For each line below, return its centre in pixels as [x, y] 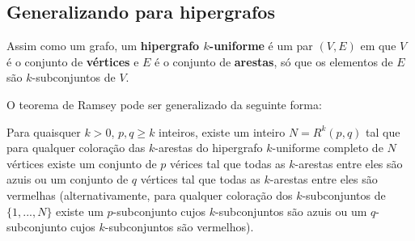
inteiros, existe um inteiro [222, 131]
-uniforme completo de [328, 148]
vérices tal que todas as [228, 163]
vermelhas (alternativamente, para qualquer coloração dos [150, 194]
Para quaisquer [44, 131]
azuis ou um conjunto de [68, 179]
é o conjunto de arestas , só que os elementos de [274, 61]
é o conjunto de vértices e [73, 61]
